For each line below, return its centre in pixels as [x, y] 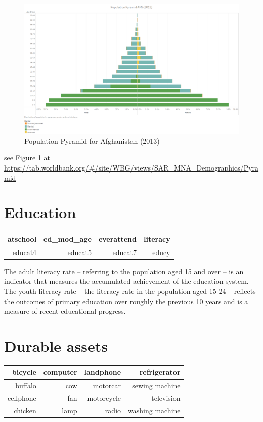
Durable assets [56, 345]
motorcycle [104, 398]
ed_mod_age [68, 239]
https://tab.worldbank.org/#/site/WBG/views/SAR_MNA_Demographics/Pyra [131, 168]
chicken [25, 410]
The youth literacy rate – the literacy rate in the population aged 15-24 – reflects [130, 291]
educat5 [79, 252]
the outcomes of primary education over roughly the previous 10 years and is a [126, 301]
